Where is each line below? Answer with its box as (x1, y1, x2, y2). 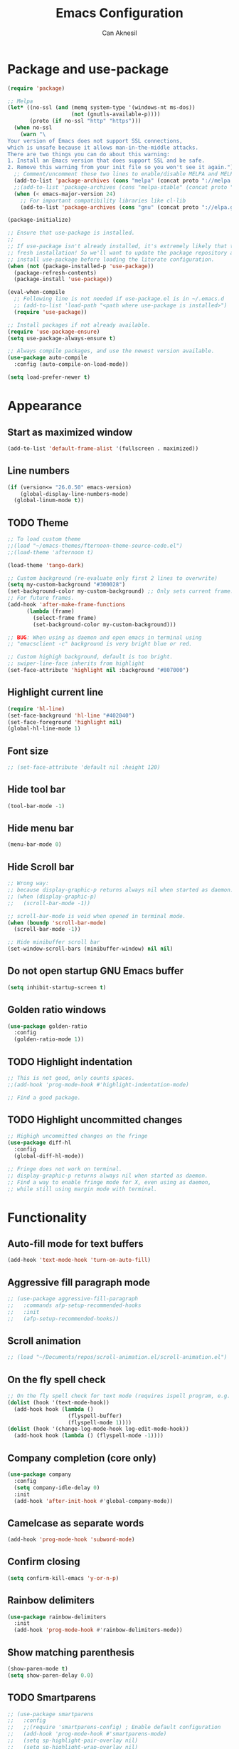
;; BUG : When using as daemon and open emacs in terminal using (7, 633, 202, 641)
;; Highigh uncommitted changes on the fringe (7, 1133, 148, 1140)
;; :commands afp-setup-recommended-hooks (7, 1302, 142, 1309)
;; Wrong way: (7, 879, 50, 887)
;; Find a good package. (7, 1093, 81, 1101)
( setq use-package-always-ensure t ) (7, 335, 116, 342)
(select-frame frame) (33, 614, 97, 621)
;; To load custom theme (7, 536, 81, 543)
